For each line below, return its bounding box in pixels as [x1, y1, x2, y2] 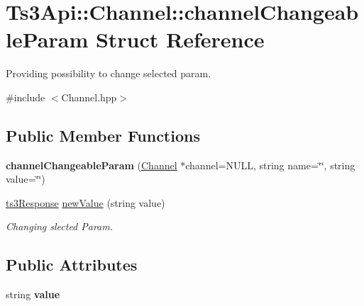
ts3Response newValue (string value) [6, 195, 165, 210]
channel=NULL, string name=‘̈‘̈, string [185, 157, 355, 172]
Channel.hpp [61, 89, 117, 104]
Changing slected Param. [6, 219, 114, 234]
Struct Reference [95, 25, 265, 54]
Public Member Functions [6, 124, 200, 146]
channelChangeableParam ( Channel [6, 157, 177, 172]
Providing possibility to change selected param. [6, 66, 211, 81]
